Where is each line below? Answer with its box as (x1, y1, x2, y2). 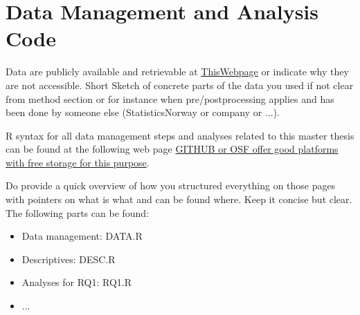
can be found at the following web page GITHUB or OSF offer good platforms (6, 142, 339, 156)
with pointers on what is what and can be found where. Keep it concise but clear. (6, 192, 352, 207)
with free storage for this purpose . (6, 155, 150, 169)
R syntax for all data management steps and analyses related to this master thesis (6, 128, 354, 142)
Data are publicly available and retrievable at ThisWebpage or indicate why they (6, 64, 349, 79)
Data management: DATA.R (21, 229, 143, 243)
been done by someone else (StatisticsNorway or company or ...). (6, 105, 280, 120)
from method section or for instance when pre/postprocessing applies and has (6, 91, 334, 106)
